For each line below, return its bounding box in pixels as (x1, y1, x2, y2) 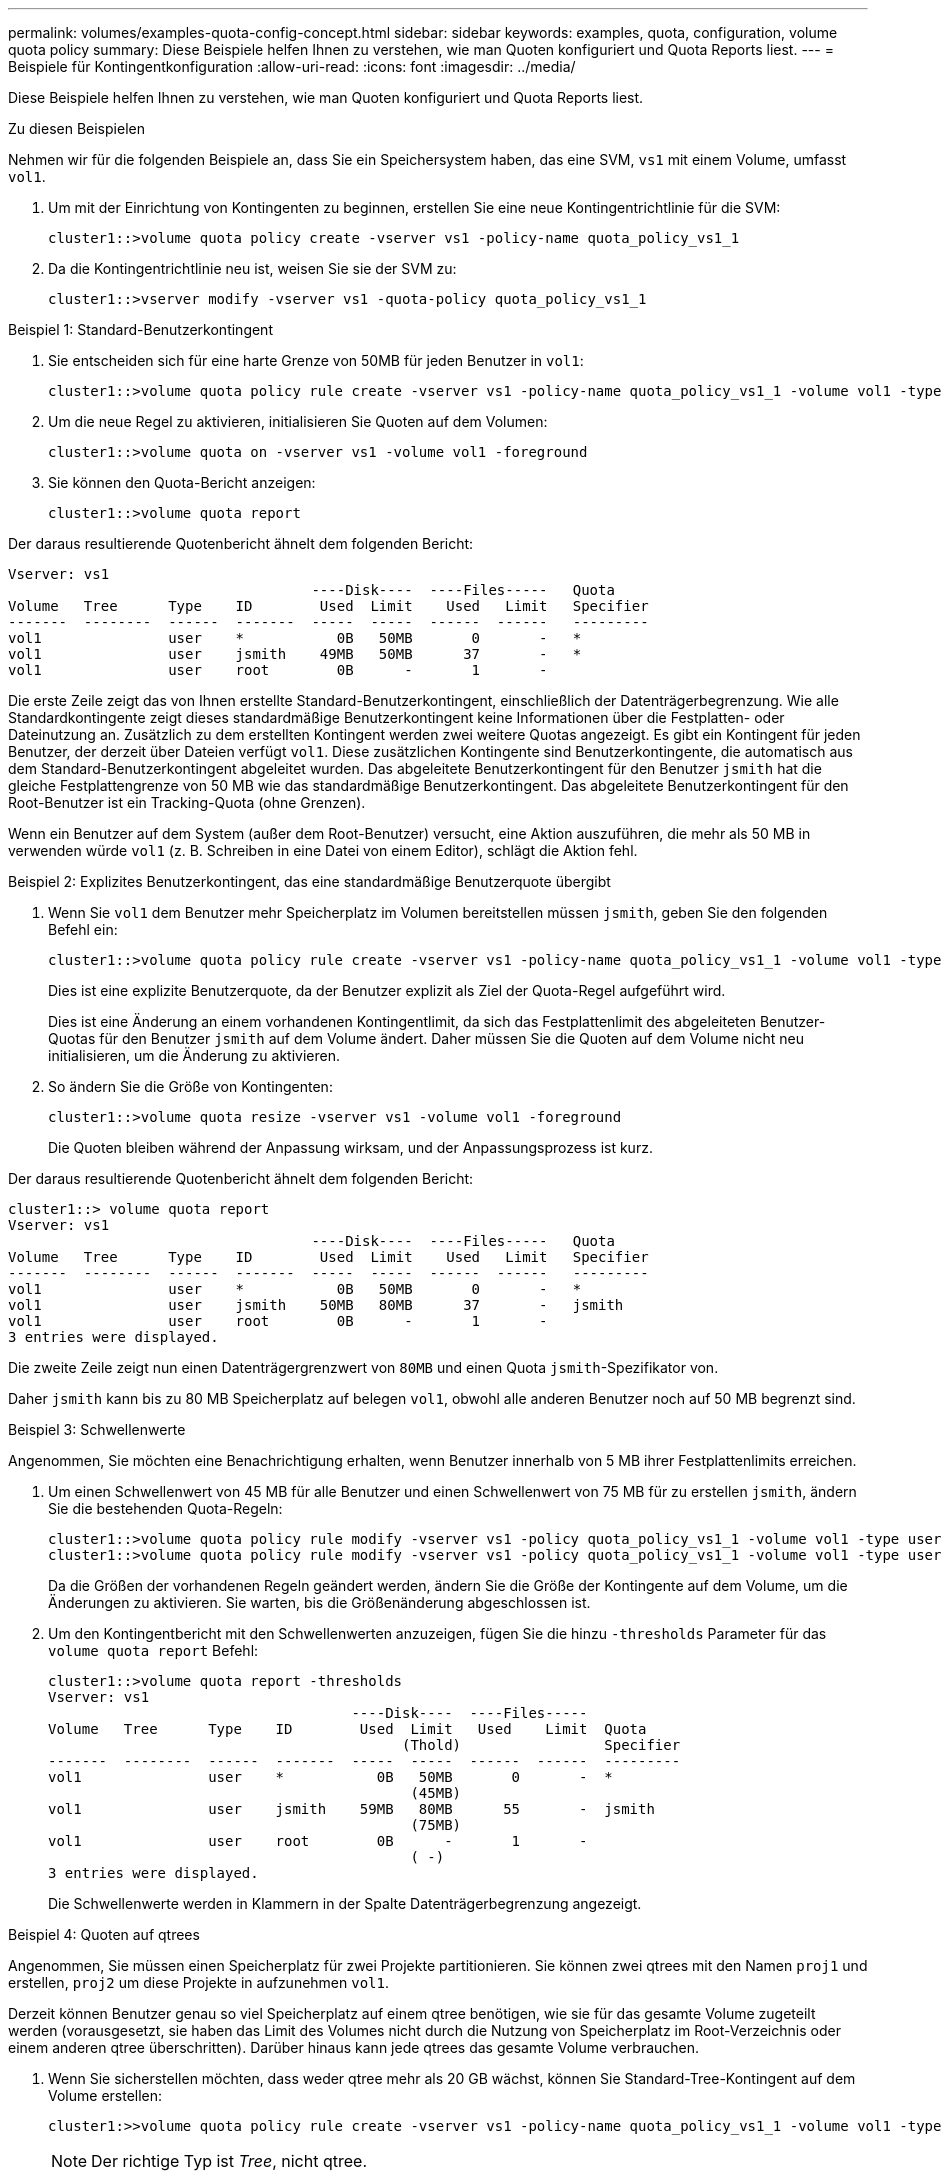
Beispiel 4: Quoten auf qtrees (8, 1926, 200, 1943)
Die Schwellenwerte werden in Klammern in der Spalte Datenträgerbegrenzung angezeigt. (48, 1895, 642, 1912)
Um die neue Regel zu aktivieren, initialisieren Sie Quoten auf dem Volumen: (48, 413, 548, 430)
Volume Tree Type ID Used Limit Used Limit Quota (48, 1721, 647, 1737)
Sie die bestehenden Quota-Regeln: (48, 1500, 283, 1517)
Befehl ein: (48, 921, 118, 938)
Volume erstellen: (48, 2087, 163, 2104)
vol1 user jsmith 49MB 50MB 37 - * (8, 646, 582, 662)
